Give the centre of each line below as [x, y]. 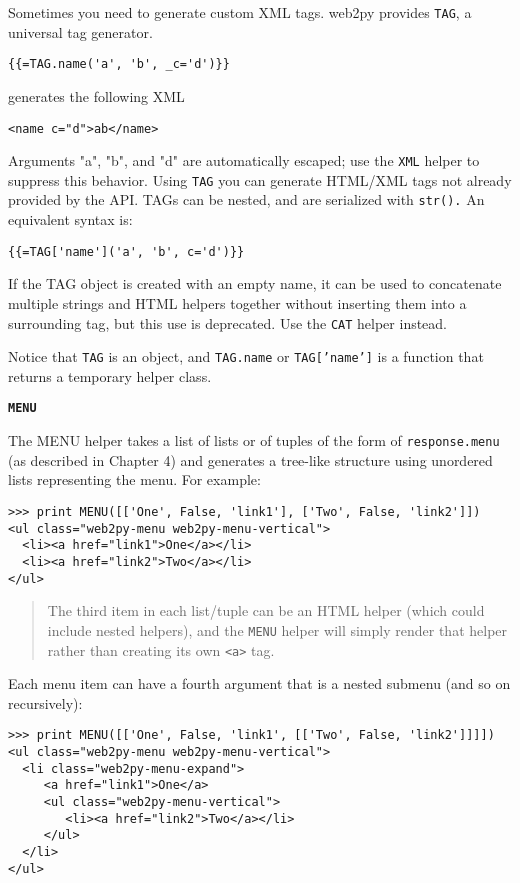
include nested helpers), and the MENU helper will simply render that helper [277, 629]
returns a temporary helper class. [110, 375]
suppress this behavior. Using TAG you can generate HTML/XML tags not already [260, 179]
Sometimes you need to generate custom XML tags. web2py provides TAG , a [240, 12]
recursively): [45, 702]
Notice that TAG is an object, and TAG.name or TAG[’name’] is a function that [246, 356]
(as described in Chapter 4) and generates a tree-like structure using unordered [250, 459]
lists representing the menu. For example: [134, 479]
